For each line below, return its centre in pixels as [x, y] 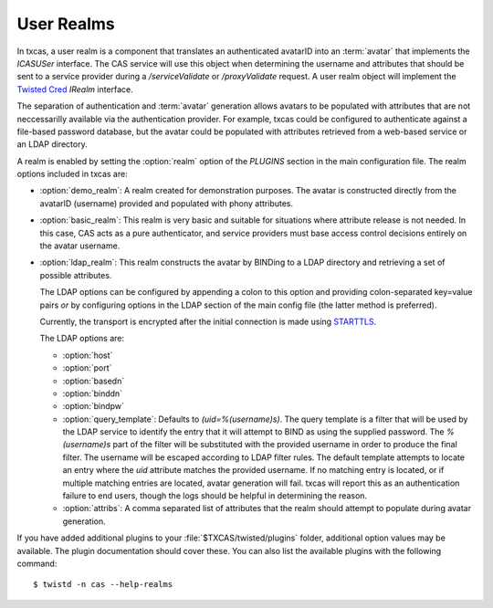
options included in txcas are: [72, 174]
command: [37, 563]
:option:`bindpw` [94, 406]
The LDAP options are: [82, 339]
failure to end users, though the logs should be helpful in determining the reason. [215, 496]
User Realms [66, 24]
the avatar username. [80, 246]
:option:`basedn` [94, 381]
